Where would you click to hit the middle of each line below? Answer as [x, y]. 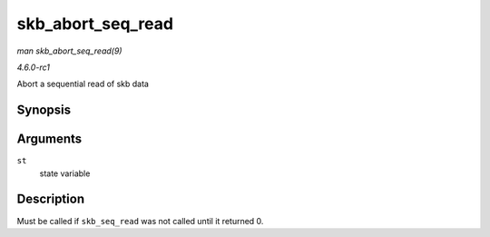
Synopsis [44, 110]
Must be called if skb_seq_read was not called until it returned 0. [140, 221]
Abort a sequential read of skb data [83, 84]
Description [51, 199]
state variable [65, 173]
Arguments [49, 139]
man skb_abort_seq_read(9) [69, 51]
